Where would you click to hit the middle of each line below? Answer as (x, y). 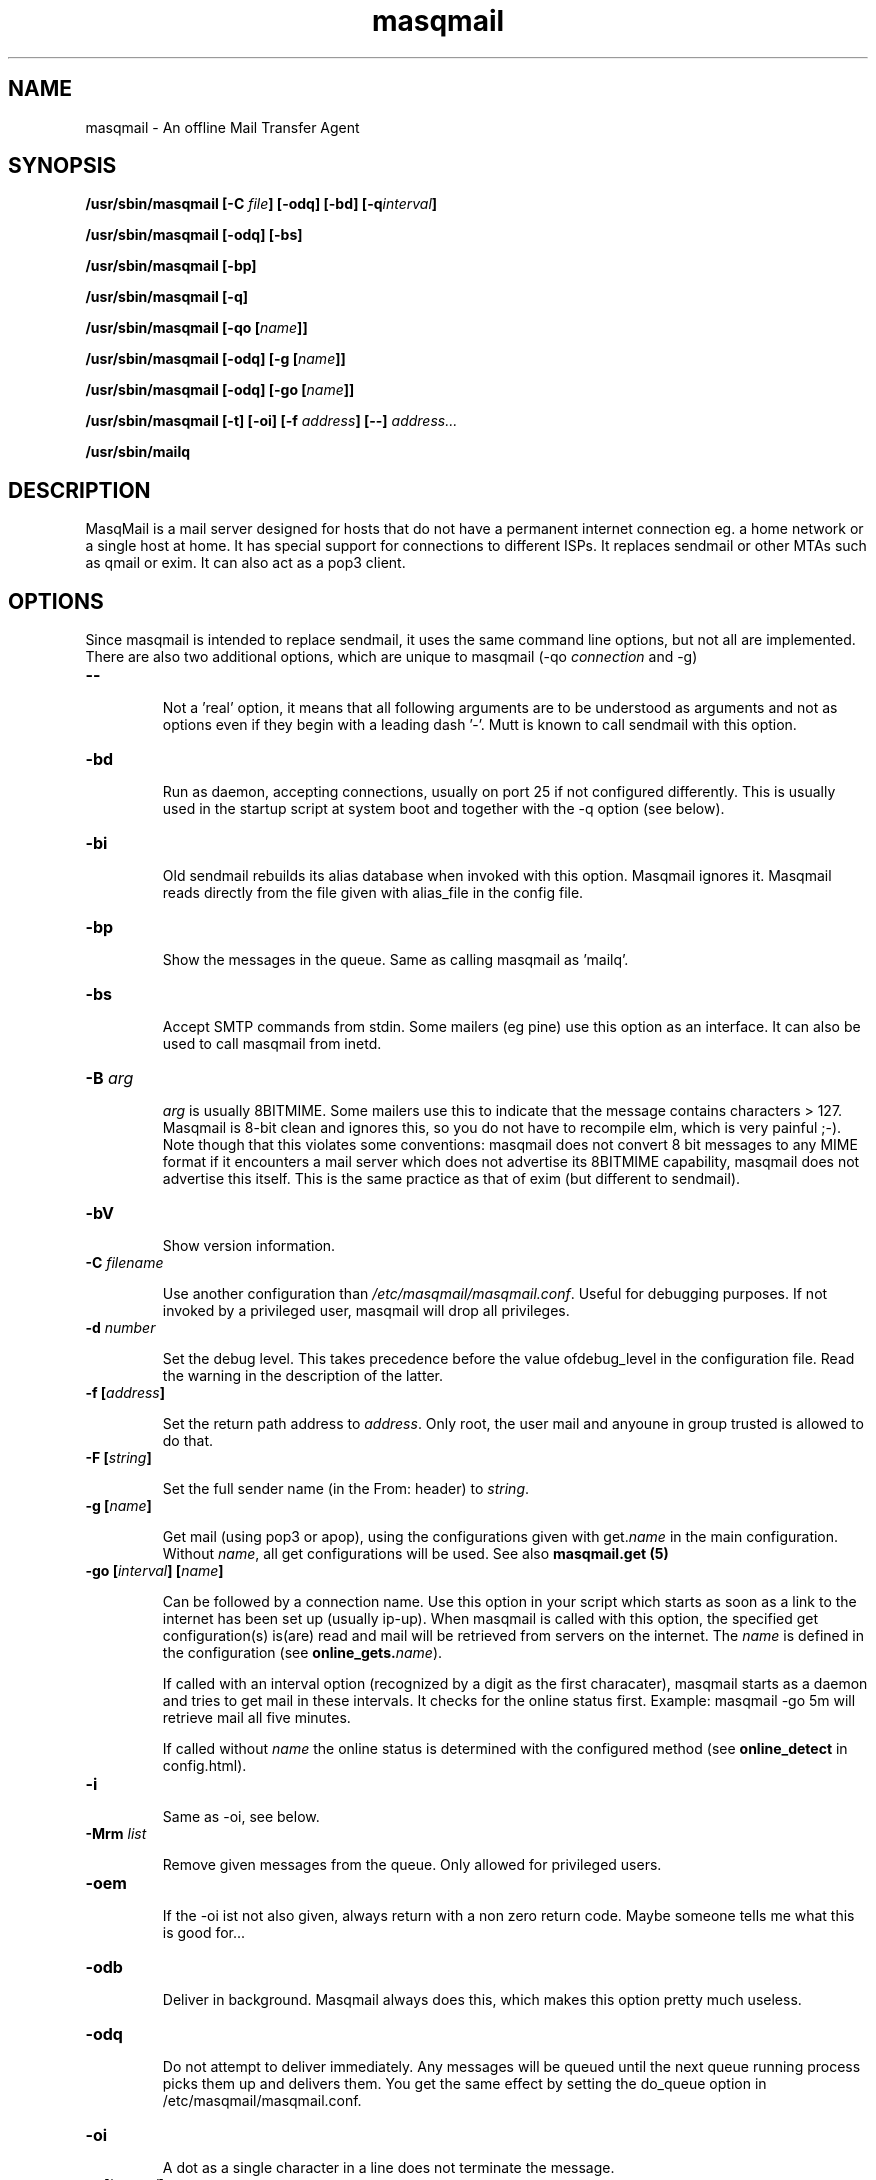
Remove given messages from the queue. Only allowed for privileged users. (412, 1865)
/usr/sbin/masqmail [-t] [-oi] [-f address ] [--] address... (271, 421)
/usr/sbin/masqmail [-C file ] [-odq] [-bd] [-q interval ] (261, 204)
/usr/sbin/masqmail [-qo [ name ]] (196, 328)
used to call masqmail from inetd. (272, 1044)
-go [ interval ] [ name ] (154, 1571)
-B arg (109, 1078)
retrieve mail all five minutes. (256, 1718)
